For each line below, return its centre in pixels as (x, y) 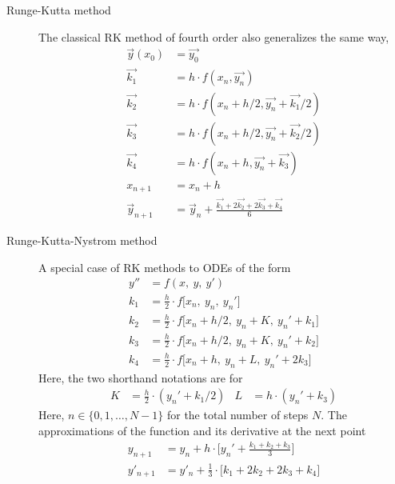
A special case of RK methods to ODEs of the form (165, 267)
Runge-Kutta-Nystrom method (82, 240)
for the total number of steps (237, 415)
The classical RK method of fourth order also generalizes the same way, (214, 36)
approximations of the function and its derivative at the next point (202, 430)
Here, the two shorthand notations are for (141, 377)
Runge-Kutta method (59, 10)
